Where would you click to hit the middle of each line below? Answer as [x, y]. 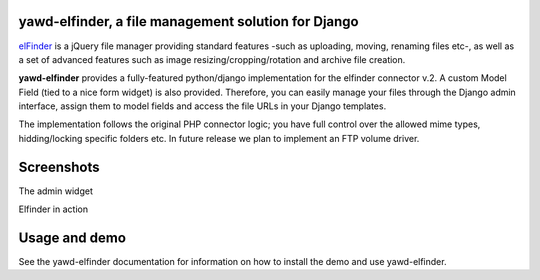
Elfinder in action [53, 209]
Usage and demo [72, 237]
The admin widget [56, 191]
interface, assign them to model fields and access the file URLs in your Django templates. [202, 106]
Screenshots [59, 166]
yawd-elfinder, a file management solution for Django [188, 21]
